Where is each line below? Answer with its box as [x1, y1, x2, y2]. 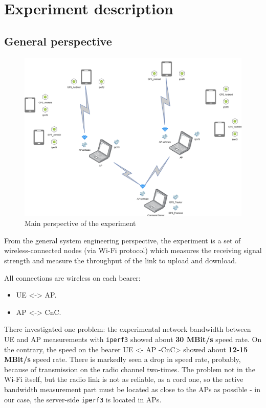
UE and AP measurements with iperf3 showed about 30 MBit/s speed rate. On [4, 334, 262, 345]
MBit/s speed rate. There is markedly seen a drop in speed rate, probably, [4, 354, 241, 365]
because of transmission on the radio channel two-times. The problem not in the [4, 364, 255, 374]
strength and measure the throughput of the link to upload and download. [4, 255, 237, 266]
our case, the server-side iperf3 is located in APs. [4, 394, 162, 404]
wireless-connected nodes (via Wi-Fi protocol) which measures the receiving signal [4, 245, 262, 256]
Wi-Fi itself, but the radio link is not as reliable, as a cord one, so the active [4, 374, 243, 384]
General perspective [4, 33, 112, 49]
